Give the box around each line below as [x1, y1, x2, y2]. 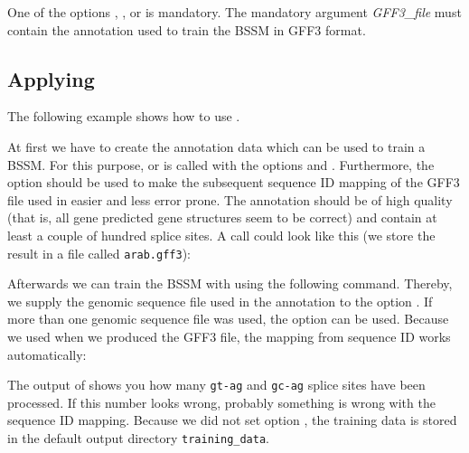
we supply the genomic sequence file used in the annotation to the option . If [7, 291, 433, 310]
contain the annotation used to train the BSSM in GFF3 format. [7, 20, 366, 39]
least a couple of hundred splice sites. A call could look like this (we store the [7, 225, 436, 244]
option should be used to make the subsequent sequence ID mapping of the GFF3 [7, 173, 460, 192]
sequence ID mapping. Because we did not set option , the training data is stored [7, 411, 457, 429]
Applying [7, 64, 95, 92]
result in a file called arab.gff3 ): [7, 243, 192, 262]
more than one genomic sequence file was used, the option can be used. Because [7, 309, 449, 328]
